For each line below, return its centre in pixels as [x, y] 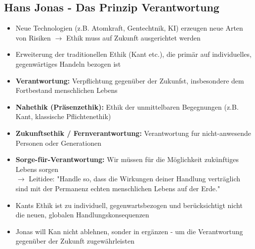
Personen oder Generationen [58, 143]
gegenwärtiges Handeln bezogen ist [68, 63]
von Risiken [33, 37]
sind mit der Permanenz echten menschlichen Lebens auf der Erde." [118, 188]
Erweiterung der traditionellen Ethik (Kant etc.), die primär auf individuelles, [133, 54]
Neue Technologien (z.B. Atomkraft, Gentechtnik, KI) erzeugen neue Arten [129, 28]
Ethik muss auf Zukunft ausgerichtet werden [133, 37]
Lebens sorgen [37, 169]
